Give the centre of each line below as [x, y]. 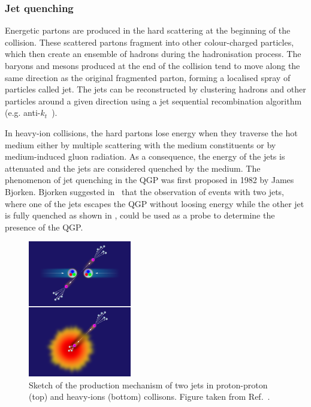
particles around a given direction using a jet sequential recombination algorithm [153, 101]
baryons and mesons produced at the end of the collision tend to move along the [153, 65]
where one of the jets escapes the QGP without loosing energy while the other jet [155, 203]
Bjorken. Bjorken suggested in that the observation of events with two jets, [144, 191]
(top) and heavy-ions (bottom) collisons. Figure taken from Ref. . [150, 396]
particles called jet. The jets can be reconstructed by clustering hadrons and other [155, 89]
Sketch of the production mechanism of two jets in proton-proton [148, 384]
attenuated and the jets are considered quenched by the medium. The [133, 168]
